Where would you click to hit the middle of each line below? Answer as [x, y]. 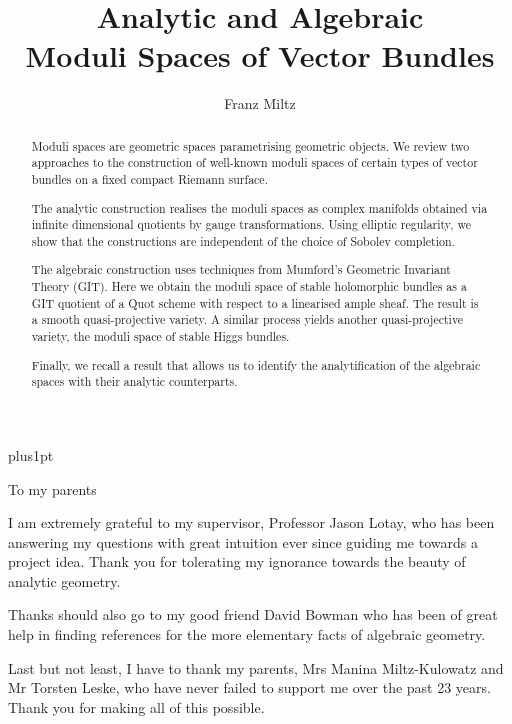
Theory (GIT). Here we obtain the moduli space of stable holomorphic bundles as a [249, 286]
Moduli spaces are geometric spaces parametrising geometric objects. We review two [250, 145]
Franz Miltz [260, 103]
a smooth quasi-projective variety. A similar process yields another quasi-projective [247, 319]
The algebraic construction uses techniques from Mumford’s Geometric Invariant [241, 269]
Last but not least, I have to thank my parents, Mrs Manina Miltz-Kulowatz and [256, 667]
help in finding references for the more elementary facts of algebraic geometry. [247, 634]
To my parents [52, 488]
